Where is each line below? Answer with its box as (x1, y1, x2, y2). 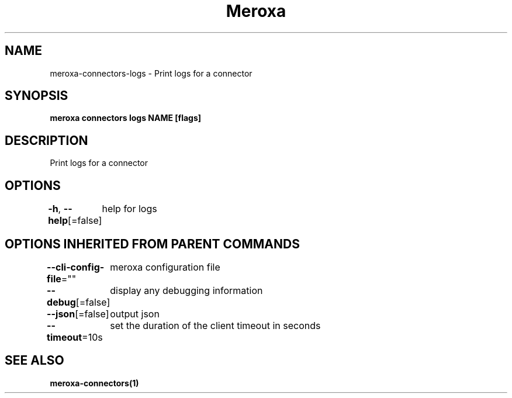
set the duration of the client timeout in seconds (110, 319, 321, 331)
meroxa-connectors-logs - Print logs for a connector (50, 68, 252, 78)
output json (110, 307, 160, 320)
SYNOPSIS (5, 88, 68, 103)
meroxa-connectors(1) (50, 378, 139, 388)
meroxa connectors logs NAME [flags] (50, 113, 202, 123)
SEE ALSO (5, 353, 64, 368)
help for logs (102, 203, 157, 215)
